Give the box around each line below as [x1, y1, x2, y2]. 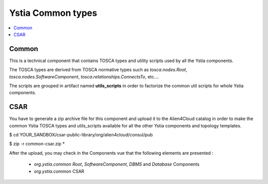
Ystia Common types [9, 7, 97, 18]
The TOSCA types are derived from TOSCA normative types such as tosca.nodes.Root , [9, 67, 188, 73]
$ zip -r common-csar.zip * [9, 141, 65, 147]
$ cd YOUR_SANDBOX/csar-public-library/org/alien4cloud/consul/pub [9, 132, 153, 138]
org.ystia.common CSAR [34, 168, 84, 174]
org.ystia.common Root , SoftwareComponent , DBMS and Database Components [34, 161, 200, 167]
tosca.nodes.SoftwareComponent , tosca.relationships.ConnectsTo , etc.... [9, 73, 159, 79]
